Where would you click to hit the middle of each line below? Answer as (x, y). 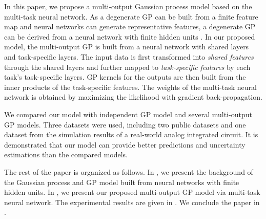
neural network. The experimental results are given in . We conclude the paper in (132, 202)
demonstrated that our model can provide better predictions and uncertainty (125, 144)
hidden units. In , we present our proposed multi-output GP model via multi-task (132, 192)
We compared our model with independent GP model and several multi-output (128, 114)
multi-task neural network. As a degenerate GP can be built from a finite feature (131, 16)
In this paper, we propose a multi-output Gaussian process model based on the (128, 6)
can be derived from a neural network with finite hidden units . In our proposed (130, 36)
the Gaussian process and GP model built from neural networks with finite (122, 182)
